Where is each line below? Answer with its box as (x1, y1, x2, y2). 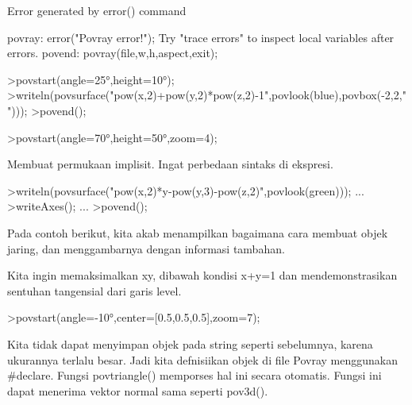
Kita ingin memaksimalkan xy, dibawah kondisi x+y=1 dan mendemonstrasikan (7, 267, 398, 283)
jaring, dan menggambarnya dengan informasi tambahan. (7, 240, 285, 256)
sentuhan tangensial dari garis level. (7, 282, 182, 299)
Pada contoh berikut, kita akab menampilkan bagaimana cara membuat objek (7, 224, 388, 241)
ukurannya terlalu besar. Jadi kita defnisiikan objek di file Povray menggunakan (7, 351, 398, 368)
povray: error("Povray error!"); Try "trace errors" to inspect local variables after (7, 29, 395, 45)
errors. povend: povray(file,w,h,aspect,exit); (7, 44, 218, 61)
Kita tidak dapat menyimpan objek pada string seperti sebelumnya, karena (7, 335, 373, 352)
